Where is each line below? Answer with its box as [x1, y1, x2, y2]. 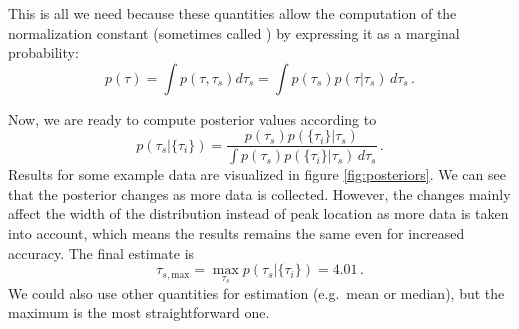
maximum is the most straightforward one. [8, 302, 270, 323]
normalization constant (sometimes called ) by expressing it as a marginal [8, 22, 460, 43]
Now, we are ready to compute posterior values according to [8, 108, 377, 129]
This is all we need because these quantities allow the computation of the [8, 3, 457, 23]
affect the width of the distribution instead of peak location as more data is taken [8, 203, 509, 224]
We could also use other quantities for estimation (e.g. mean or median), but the [8, 282, 505, 303]
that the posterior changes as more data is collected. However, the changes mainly [8, 183, 511, 204]
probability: [8, 42, 79, 63]
